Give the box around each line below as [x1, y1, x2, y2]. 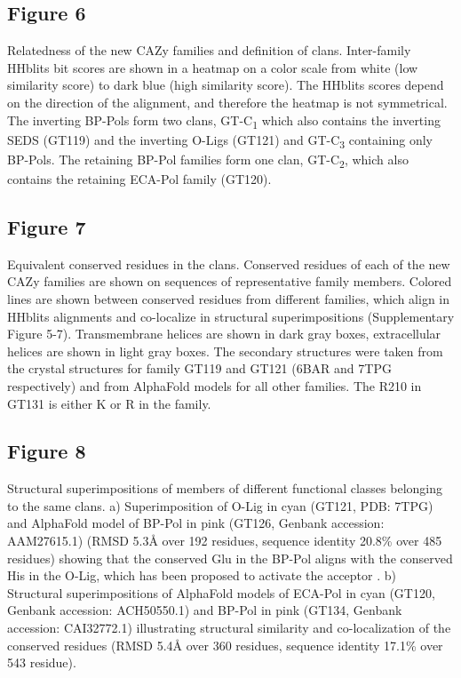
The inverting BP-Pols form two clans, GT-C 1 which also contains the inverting [7, 110, 441, 132]
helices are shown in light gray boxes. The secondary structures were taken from [7, 341, 443, 360]
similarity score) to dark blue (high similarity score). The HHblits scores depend [7, 76, 444, 94]
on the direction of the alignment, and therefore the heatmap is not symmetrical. [7, 92, 448, 111]
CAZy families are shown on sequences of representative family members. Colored [7, 272, 452, 291]
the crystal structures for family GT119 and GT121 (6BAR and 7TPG [7, 359, 392, 378]
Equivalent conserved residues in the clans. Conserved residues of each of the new [7, 254, 450, 273]
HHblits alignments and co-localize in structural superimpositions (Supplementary [7, 307, 455, 325]
